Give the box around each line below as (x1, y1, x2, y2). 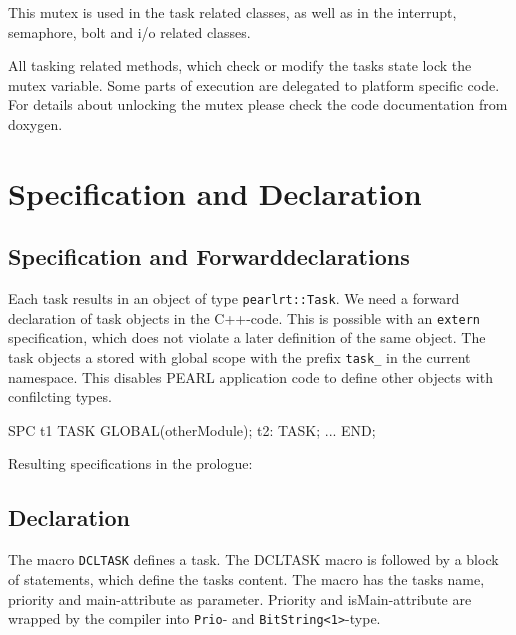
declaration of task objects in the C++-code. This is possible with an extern (8, 307, 480, 328)
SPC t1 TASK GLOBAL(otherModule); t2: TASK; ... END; (8, 419, 376, 440)
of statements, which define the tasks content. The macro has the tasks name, (8, 568, 485, 589)
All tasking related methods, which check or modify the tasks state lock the (8, 55, 472, 76)
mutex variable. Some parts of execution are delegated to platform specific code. (8, 74, 500, 95)
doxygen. (8, 113, 63, 134)
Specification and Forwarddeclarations (8, 241, 410, 272)
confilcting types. (8, 386, 112, 407)
